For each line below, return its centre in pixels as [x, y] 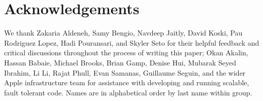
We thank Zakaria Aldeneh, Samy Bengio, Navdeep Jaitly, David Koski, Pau [123, 33]
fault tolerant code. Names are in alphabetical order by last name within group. [128, 92]
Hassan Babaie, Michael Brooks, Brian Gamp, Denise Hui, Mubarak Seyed [120, 62]
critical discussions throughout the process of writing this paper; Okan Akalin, [126, 53]
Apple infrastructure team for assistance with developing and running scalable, [127, 82]
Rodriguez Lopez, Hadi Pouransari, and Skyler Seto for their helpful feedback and [132, 42]
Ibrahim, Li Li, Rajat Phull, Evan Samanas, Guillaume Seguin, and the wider [125, 72]
